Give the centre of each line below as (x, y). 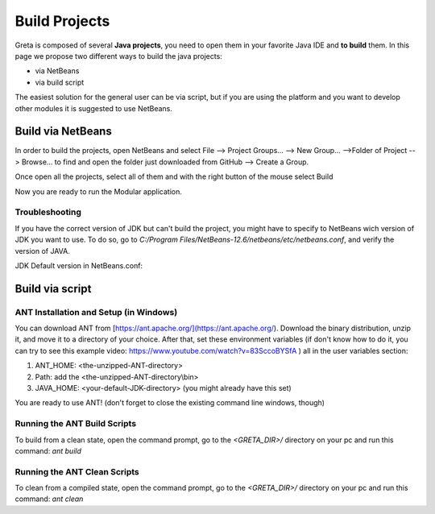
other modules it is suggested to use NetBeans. (93, 108)
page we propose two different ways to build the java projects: (119, 56)
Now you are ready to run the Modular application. (99, 191)
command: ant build (48, 450)
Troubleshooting (48, 212)
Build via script (53, 289)
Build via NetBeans (63, 132)
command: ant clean (49, 499)
